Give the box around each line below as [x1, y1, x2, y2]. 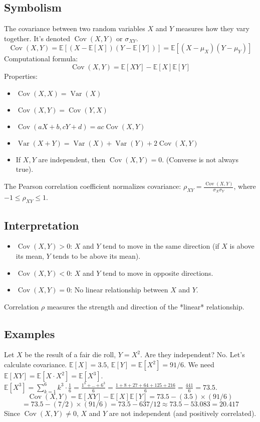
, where [233, 181, 256, 191]
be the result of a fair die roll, [25, 349, 116, 360]
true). [16, 164, 34, 174]
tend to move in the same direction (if [103, 241, 219, 251]
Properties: [4, 70, 38, 81]
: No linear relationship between [70, 284, 168, 295]
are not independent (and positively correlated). [109, 407, 256, 418]
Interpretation [4, 217, 79, 233]
